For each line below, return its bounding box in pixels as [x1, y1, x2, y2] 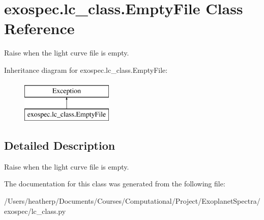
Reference [4, 18, 75, 39]
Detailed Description [4, 137, 115, 153]
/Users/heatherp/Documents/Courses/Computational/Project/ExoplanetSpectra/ [4, 196, 260, 206]
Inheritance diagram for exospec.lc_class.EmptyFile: [4, 64, 168, 75]
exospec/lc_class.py [4, 205, 66, 216]
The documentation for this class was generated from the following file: [4, 178, 225, 189]
